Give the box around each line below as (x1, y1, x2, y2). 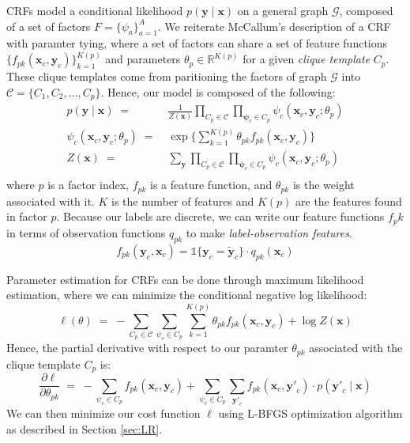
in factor (6, 208, 47, 225)
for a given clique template (243, 51, 371, 67)
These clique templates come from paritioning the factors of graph (6, 68, 327, 85)
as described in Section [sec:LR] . (6, 420, 163, 437)
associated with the (309, 339, 403, 356)
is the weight (292, 176, 355, 193)
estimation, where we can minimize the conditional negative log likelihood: (6, 286, 367, 303)
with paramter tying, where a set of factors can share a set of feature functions (6, 35, 388, 51)
